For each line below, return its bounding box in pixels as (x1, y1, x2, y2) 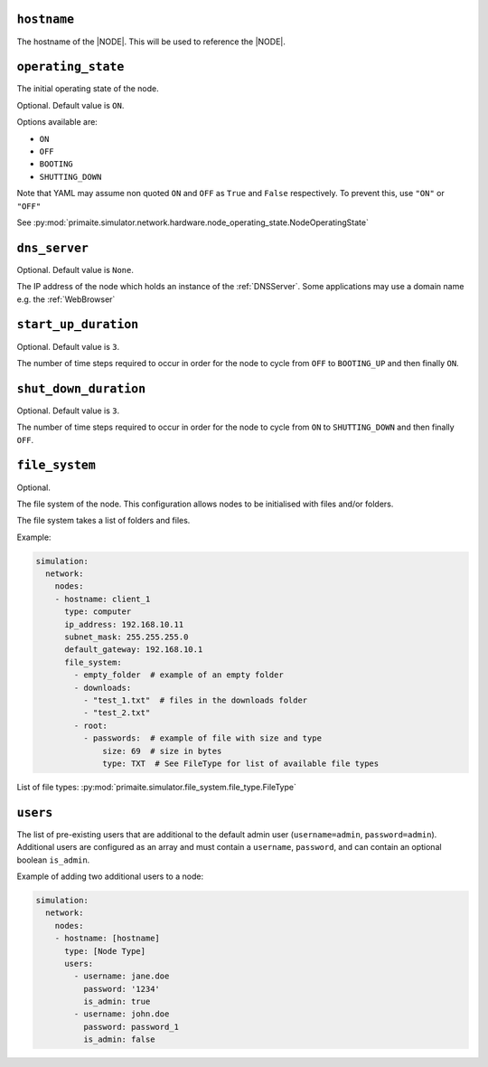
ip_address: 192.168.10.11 (64, 619, 184, 629)
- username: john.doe (73, 1009, 170, 1019)
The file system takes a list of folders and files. (16, 515, 191, 526)
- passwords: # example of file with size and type (82, 733, 323, 743)
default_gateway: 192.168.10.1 (64, 645, 203, 655)
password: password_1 (82, 1022, 180, 1032)
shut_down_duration (16, 381, 146, 396)
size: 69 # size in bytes (102, 746, 222, 756)
